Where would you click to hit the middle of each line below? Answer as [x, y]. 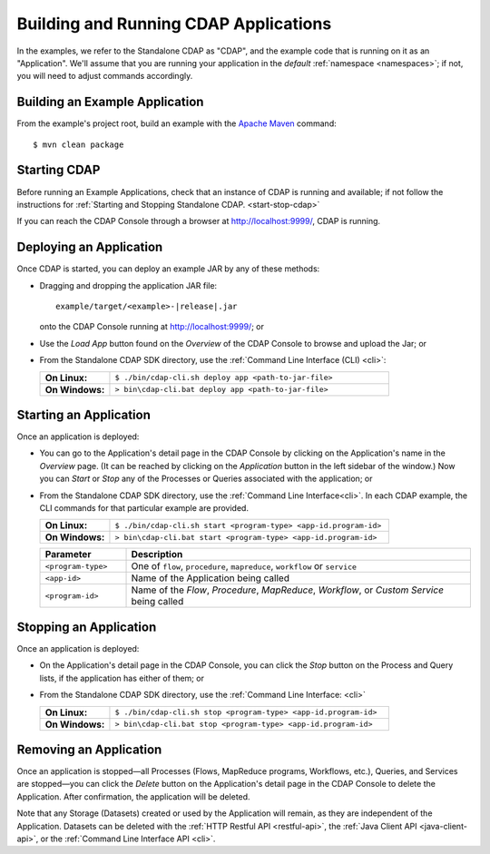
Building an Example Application [110, 102]
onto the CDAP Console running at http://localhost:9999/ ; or [152, 327]
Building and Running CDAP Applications [174, 24]
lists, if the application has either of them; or [122, 678]
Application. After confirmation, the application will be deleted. [133, 796]
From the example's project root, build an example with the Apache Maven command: [176, 123]
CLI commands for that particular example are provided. [144, 508]
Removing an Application [89, 749]
